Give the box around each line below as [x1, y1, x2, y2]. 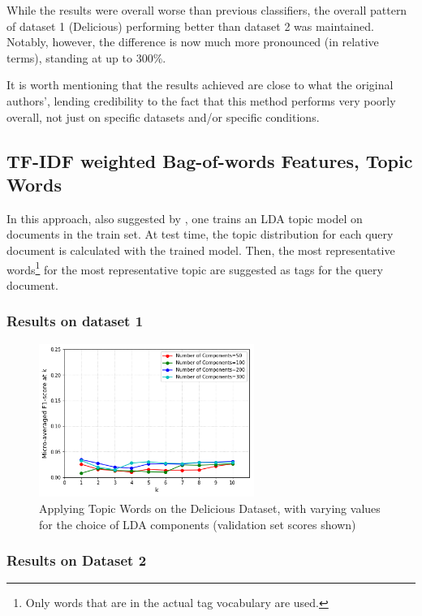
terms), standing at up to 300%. [6, 49, 166, 66]
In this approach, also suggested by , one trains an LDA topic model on [6, 209, 363, 226]
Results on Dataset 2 [6, 550, 147, 571]
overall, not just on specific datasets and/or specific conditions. [6, 108, 320, 125]
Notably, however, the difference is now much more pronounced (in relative [6, 33, 379, 50]
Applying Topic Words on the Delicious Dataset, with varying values [39, 499, 381, 516]
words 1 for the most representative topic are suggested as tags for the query [6, 258, 383, 278]
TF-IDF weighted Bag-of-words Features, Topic [6, 148, 413, 173]
